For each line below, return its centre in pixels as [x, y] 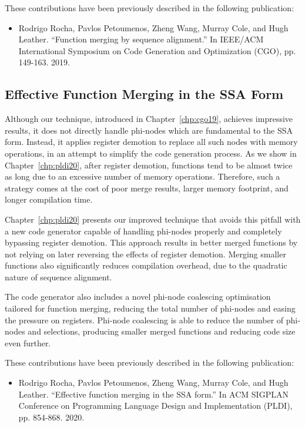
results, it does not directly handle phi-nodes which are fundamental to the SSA [149, 130]
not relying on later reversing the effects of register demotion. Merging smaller [145, 254]
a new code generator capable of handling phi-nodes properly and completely [143, 231]
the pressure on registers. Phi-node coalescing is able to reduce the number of [144, 320]
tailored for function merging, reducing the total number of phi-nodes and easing [150, 308]
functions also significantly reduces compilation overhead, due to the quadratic [146, 265]
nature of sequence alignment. [58, 277]
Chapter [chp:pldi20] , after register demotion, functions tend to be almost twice [149, 165]
